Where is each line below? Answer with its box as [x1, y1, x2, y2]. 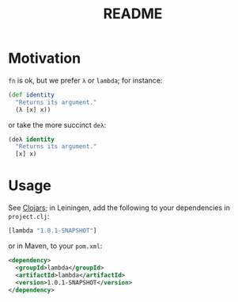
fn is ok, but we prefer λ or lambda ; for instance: [8, 75, 163, 85]
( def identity [8, 90, 55, 99]
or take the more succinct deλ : [8, 120, 107, 129]
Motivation [8, 49, 81, 67]
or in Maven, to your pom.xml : [8, 241, 103, 250]
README [103, 5, 163, 23]
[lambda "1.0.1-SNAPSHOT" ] [8, 227, 97, 235]
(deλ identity [8, 136, 55, 143]
